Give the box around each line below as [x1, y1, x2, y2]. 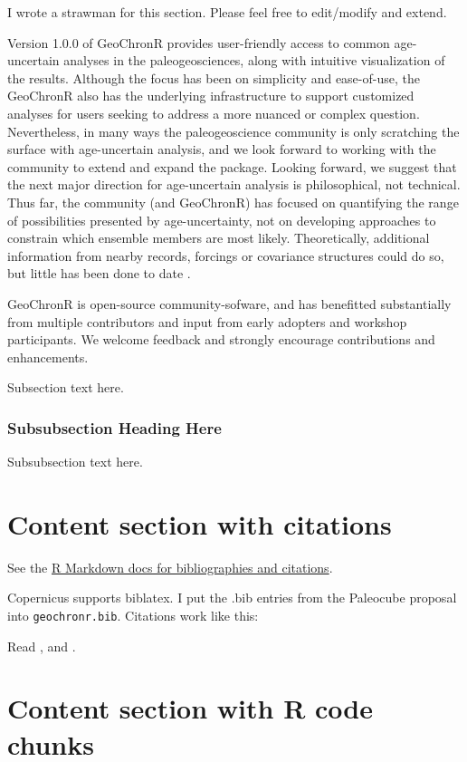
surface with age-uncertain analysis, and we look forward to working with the [7, 140, 436, 159]
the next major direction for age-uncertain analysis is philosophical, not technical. [7, 175, 461, 194]
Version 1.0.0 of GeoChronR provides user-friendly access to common [7, 33, 390, 52]
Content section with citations [7, 505, 392, 542]
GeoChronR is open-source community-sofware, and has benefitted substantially [7, 294, 452, 313]
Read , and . [7, 636, 76, 655]
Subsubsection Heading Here [7, 416, 222, 439]
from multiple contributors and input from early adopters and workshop [7, 312, 407, 331]
